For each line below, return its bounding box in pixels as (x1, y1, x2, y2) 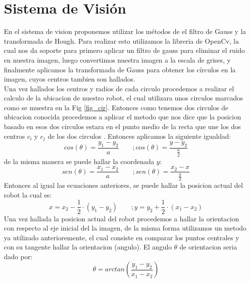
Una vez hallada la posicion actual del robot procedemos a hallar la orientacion (4, 213, 239, 223)
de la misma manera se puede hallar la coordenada (4, 156, 155, 166)
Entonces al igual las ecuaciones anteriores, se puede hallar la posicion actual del (4, 180, 243, 190)
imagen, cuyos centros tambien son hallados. (4, 74, 135, 84)
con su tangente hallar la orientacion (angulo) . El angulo (4, 242, 172, 252)
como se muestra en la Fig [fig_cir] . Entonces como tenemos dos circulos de (4, 102, 228, 112)
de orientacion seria (179, 242, 237, 252)
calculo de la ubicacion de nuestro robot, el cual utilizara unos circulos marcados (4, 93, 243, 103)
